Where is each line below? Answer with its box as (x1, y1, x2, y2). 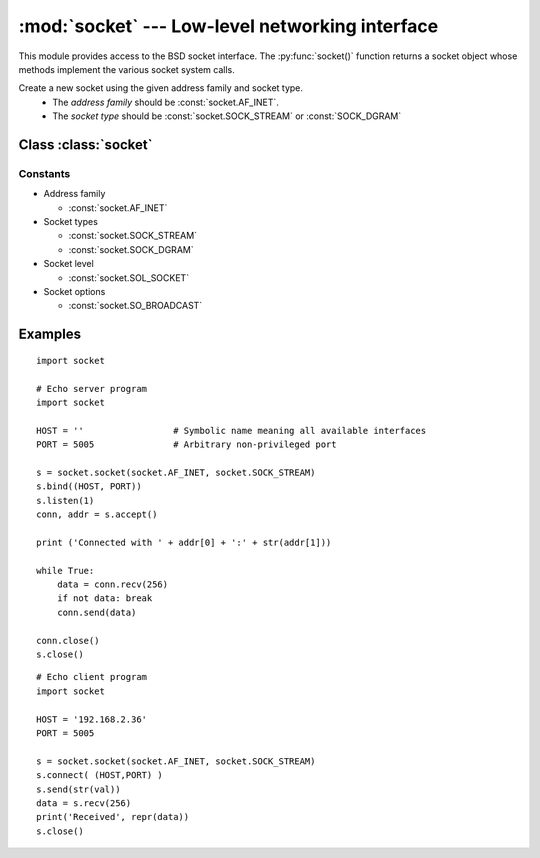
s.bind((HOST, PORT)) (36, 481, 142, 492)
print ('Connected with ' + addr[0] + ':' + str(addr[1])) (36, 536, 332, 548)
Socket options (43, 286, 106, 297)
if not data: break (56, 593, 153, 604)
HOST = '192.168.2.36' (36, 713, 148, 725)
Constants (18, 166, 71, 180)
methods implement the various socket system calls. (18, 63, 235, 75)
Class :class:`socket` (18, 136, 153, 153)
